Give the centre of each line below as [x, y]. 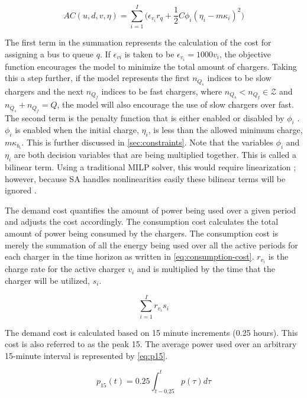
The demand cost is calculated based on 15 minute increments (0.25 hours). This [151, 332]
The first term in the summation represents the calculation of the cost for [138, 42]
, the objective [245, 54]
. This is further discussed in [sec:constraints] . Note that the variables [147, 142]
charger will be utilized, [47, 280]
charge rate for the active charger [65, 269]
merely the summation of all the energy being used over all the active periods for [151, 245]
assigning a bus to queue [49, 54]
